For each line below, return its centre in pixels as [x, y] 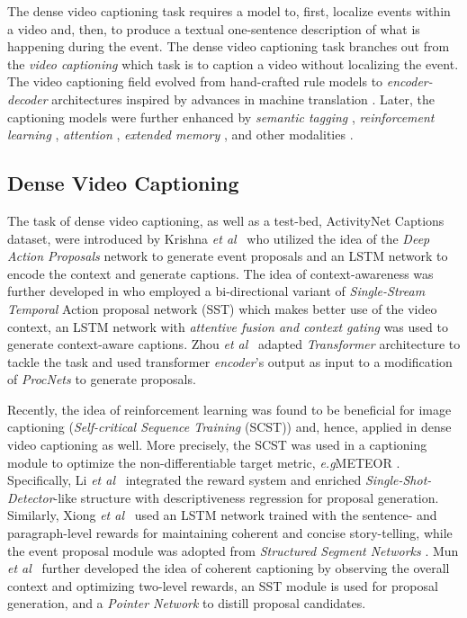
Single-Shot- [398, 480]
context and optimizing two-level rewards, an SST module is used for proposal [223, 585]
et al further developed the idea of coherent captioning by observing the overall [229, 568]
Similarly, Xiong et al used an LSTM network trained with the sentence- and [222, 515]
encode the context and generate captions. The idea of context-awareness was [220, 273]
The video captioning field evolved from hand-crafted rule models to [195, 81]
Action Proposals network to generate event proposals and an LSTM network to [228, 256]
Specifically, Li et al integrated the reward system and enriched [184, 480]
